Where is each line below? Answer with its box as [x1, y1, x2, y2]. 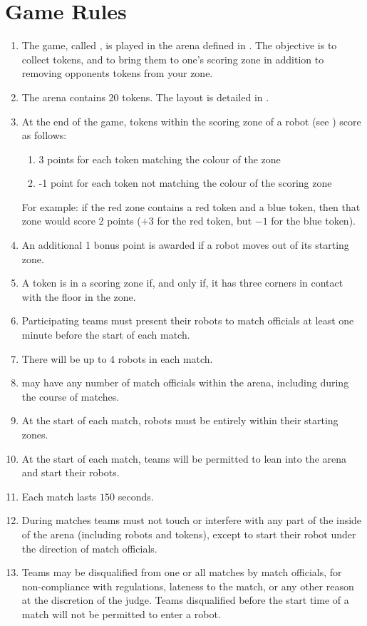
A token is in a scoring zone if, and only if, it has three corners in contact [21, 275, 343, 290]
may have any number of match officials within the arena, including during [21, 375, 349, 390]
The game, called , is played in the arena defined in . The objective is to [21, 38, 337, 53]
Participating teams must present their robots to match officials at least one [21, 313, 354, 328]
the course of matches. [21, 389, 120, 404]
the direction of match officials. [21, 540, 157, 555]
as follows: [21, 128, 67, 143]
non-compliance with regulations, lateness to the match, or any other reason [21, 578, 354, 593]
